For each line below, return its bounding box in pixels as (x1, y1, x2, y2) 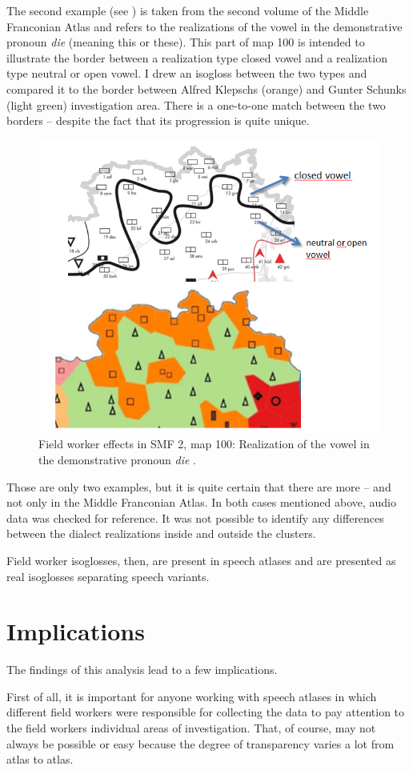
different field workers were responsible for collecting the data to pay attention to (6, 704, 405, 720)
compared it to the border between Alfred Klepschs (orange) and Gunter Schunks (6, 80, 407, 97)
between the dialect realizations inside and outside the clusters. (6, 525, 316, 542)
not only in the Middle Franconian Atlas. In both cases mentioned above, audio (6, 494, 397, 511)
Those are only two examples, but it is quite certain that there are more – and (6, 478, 391, 495)
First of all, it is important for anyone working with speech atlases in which (6, 688, 377, 704)
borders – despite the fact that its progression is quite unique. (6, 112, 310, 129)
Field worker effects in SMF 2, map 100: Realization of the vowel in (38, 435, 370, 452)
